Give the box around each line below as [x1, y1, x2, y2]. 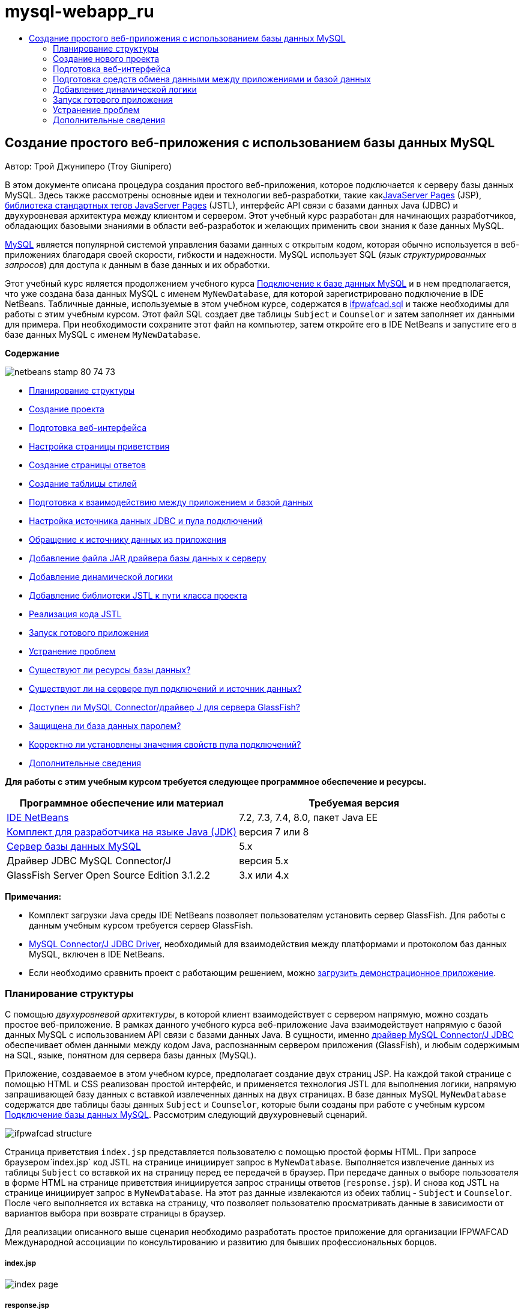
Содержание [5, 347, 59, 358]
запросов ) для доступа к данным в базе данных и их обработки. [5, 259, 270, 270]
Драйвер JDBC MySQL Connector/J [7, 854, 171, 867]
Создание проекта [29, 403, 104, 414]
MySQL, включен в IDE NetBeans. [29, 948, 165, 959]
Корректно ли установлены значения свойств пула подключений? [29, 739, 301, 749]
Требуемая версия [309, 796, 400, 809]
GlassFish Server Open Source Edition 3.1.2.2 [7, 868, 211, 881]
